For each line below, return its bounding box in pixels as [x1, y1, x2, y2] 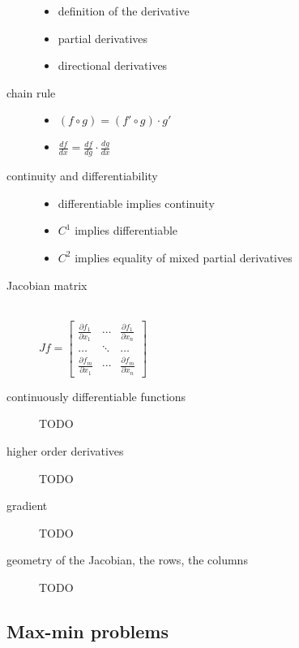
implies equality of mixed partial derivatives [75, 248, 293, 266]
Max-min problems [6, 618, 169, 643]
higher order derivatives [6, 442, 124, 459]
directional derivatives [58, 57, 168, 74]
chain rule [6, 84, 56, 101]
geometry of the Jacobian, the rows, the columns [6, 551, 248, 568]
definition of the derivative [58, 2, 190, 19]
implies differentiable [75, 222, 178, 239]
